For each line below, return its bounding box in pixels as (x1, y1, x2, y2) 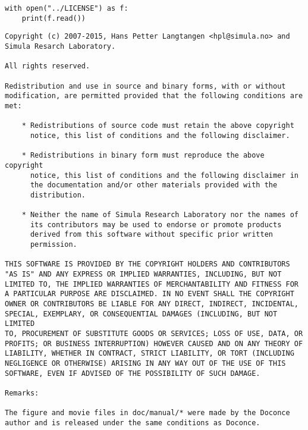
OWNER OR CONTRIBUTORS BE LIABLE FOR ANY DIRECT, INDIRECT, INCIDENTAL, (5, 300, 298, 309)
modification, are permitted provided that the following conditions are (5, 92, 303, 101)
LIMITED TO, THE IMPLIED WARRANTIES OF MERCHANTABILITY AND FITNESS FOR (5, 280, 298, 288)
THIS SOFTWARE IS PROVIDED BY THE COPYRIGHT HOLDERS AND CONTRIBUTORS (5, 260, 290, 269)
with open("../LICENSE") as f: (5, 4, 128, 12)
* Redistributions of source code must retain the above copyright (21, 121, 294, 130)
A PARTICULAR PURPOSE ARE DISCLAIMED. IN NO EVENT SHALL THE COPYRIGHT (5, 290, 294, 299)
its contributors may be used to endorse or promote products (30, 220, 282, 229)
